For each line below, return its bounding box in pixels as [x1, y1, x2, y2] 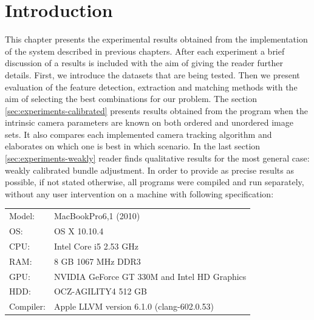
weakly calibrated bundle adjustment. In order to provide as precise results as [5, 163, 294, 176]
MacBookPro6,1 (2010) [53, 209, 140, 222]
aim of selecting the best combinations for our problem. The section [5, 92, 257, 105]
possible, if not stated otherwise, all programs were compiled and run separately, [5, 175, 304, 188]
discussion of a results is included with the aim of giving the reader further [5, 56, 284, 69]
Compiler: [9, 300, 46, 313]
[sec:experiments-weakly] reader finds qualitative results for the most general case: [5, 152, 310, 165]
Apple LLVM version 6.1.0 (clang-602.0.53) [53, 300, 214, 313]
